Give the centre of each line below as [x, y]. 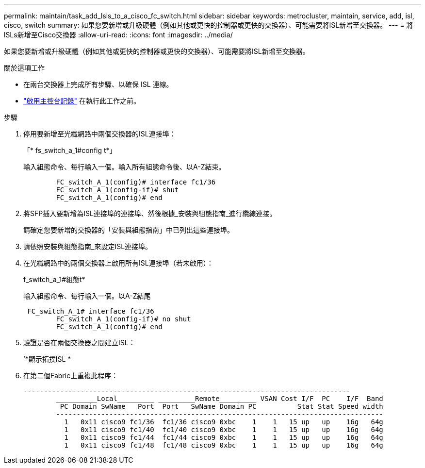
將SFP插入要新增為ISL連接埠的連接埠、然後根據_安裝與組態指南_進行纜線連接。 [150, 213]
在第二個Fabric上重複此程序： [71, 376]
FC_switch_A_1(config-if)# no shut [123, 319]
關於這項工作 [24, 68]
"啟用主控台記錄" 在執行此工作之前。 [82, 101]
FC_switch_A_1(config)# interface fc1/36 [136, 182]
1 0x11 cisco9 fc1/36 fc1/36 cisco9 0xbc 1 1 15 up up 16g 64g [224, 422]
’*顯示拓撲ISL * [47, 359]
